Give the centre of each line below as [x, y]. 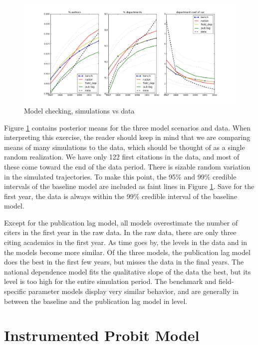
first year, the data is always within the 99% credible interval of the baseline [121, 196]
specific [15, 291]
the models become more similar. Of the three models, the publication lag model [127, 252]
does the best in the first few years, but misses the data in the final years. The [124, 262]
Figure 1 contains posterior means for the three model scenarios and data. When [127, 127]
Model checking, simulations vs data [79, 110]
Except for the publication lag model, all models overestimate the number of [121, 222]
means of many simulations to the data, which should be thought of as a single [125, 147]
